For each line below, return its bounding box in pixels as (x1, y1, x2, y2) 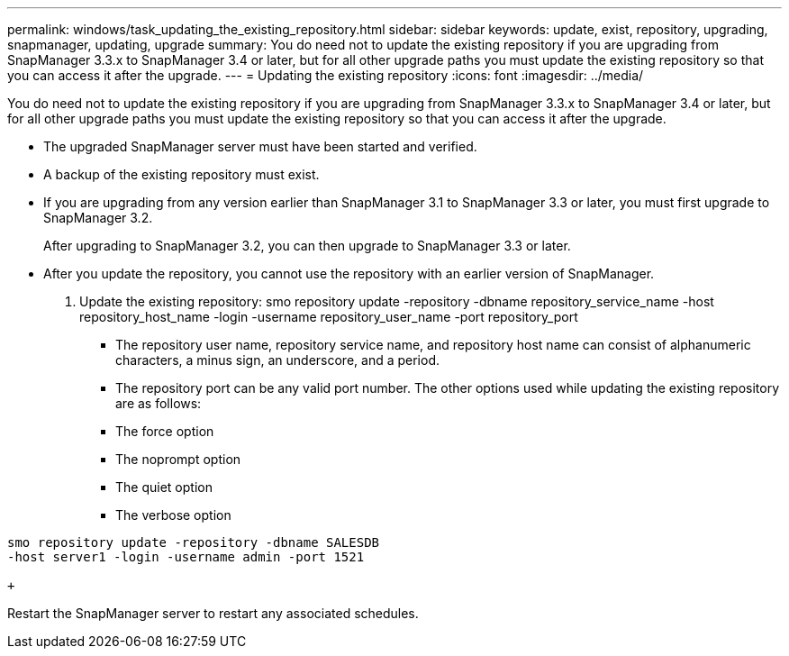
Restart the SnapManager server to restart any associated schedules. (7, 606, 419, 621)
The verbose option (115, 507, 231, 523)
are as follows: (115, 396, 202, 411)
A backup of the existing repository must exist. (43, 167, 320, 182)
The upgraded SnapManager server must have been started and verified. (43, 139, 477, 154)
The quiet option (115, 479, 213, 495)
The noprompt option (115, 451, 241, 467)
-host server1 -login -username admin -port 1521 (7, 550, 365, 564)
